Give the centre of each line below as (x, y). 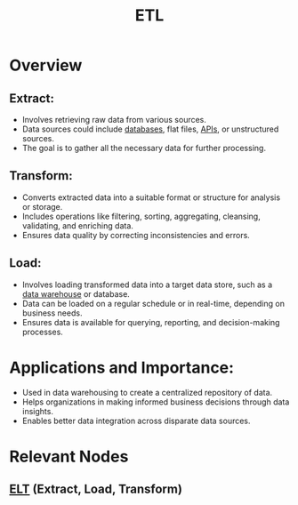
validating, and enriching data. (77, 225)
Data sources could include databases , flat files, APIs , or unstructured (150, 129)
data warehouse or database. (76, 293)
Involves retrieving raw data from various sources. (114, 120)
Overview (46, 65)
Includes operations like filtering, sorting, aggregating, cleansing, (141, 216)
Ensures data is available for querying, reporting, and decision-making (151, 322)
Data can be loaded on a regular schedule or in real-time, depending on (153, 303)
